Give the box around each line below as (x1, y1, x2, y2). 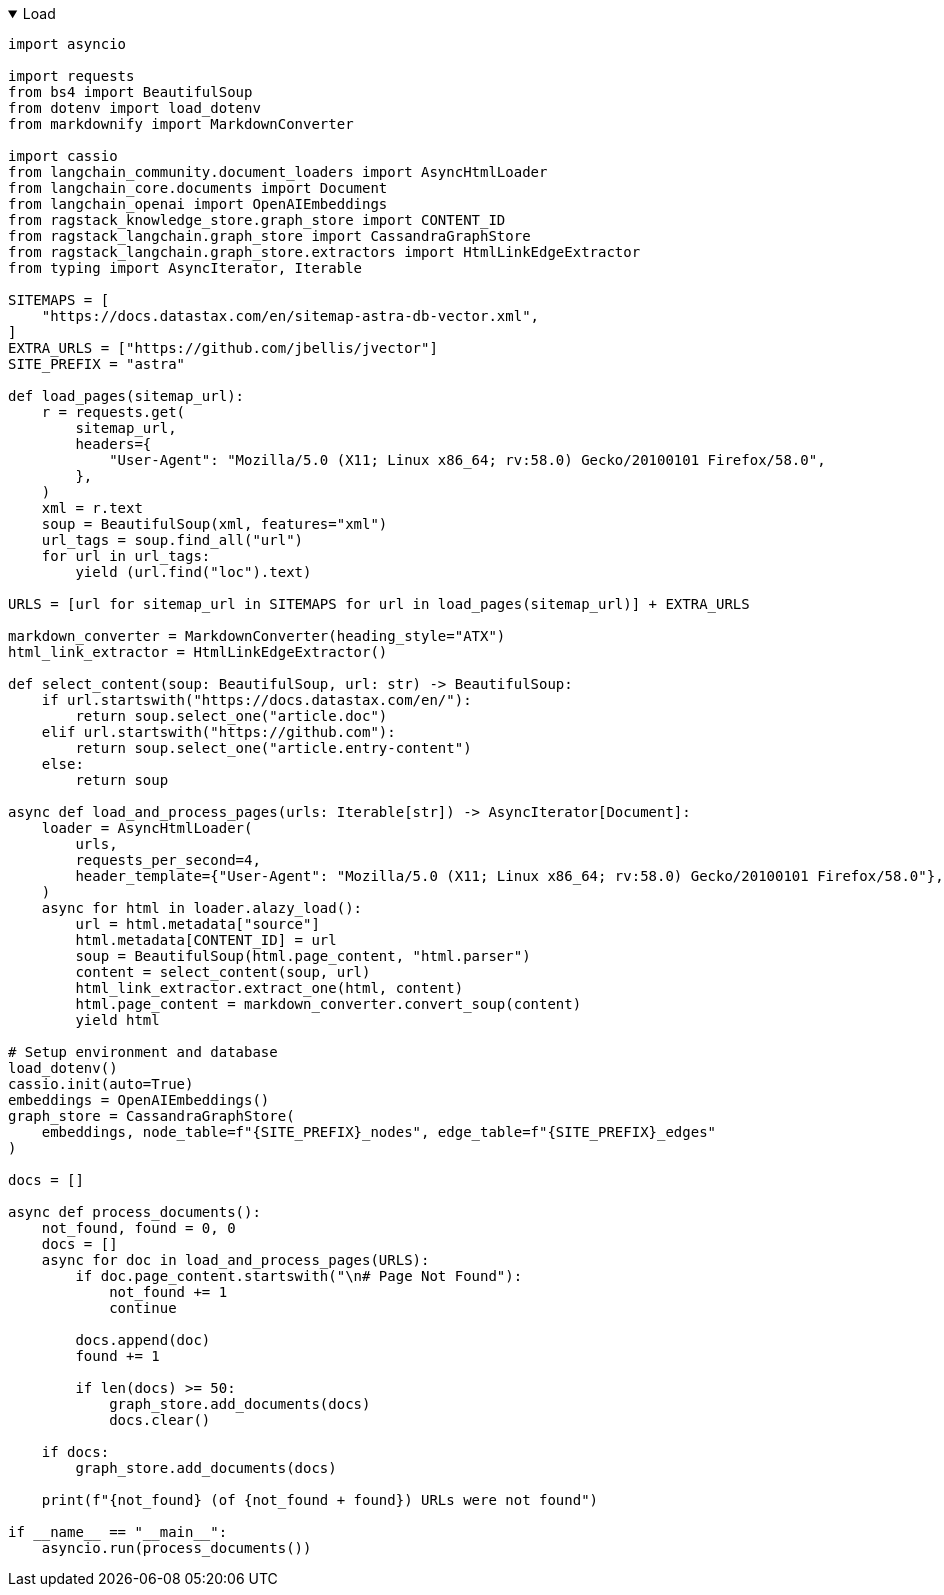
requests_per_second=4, (75, 852, 261, 868)
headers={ (75, 436, 152, 452)
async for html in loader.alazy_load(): (41, 900, 363, 916)
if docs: (41, 1444, 110, 1460)
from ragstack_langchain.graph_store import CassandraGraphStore (8, 228, 531, 244)
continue (109, 1300, 177, 1316)
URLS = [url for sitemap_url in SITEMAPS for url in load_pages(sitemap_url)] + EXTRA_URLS (8, 596, 750, 612)
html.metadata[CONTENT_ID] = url (75, 932, 337, 948)
